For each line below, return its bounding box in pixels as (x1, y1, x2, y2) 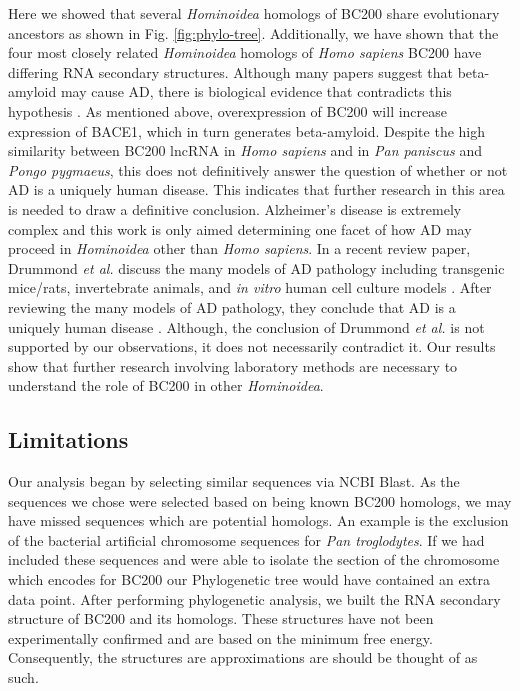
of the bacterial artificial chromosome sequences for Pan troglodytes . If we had (8, 529, 485, 550)
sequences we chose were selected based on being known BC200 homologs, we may (8, 490, 512, 511)
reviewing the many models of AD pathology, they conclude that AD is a (8, 296, 456, 317)
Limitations (8, 424, 129, 455)
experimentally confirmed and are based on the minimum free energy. (8, 627, 433, 648)
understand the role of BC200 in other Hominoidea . (8, 375, 324, 396)
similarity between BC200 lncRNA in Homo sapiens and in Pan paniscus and (8, 140, 482, 161)
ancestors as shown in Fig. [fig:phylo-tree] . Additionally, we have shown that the (8, 22, 499, 43)
